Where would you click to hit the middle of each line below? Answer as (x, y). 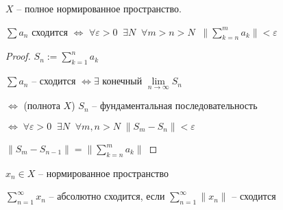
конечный (122, 81)
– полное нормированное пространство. (99, 8)
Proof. (18, 56)
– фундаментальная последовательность (175, 105)
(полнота (42, 105)
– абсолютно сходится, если (107, 196)
